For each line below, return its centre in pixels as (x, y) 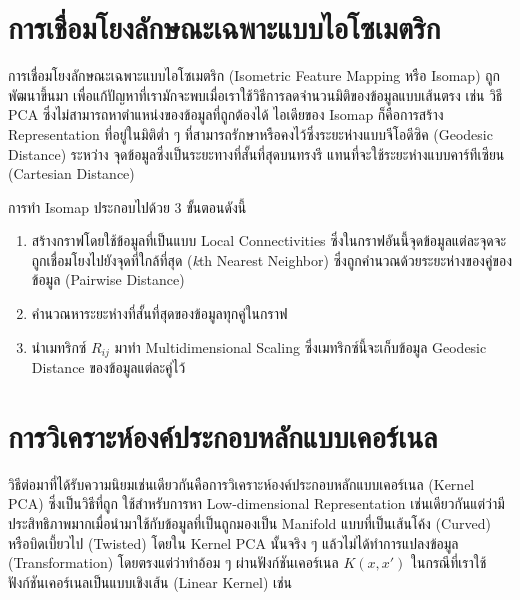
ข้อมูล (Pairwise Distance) (108, 279)
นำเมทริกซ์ (59, 346)
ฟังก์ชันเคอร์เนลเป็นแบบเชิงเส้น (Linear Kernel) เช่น (150, 581)
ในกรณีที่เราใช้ (449, 562)
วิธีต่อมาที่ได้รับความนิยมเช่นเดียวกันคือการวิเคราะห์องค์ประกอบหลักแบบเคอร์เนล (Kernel (241, 483)
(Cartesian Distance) (71, 173)
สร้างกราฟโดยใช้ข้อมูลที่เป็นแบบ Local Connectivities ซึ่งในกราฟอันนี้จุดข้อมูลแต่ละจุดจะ (269, 240)
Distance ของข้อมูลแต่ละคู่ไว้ (108, 367)
